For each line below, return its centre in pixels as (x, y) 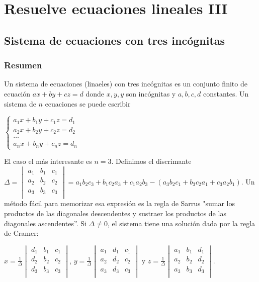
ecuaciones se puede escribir (88, 103)
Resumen (23, 65)
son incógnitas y (151, 93)
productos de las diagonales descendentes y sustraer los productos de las (115, 213)
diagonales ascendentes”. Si (45, 223)
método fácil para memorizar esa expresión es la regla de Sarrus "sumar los (120, 203)
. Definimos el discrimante (151, 161)
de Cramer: (21, 233)
